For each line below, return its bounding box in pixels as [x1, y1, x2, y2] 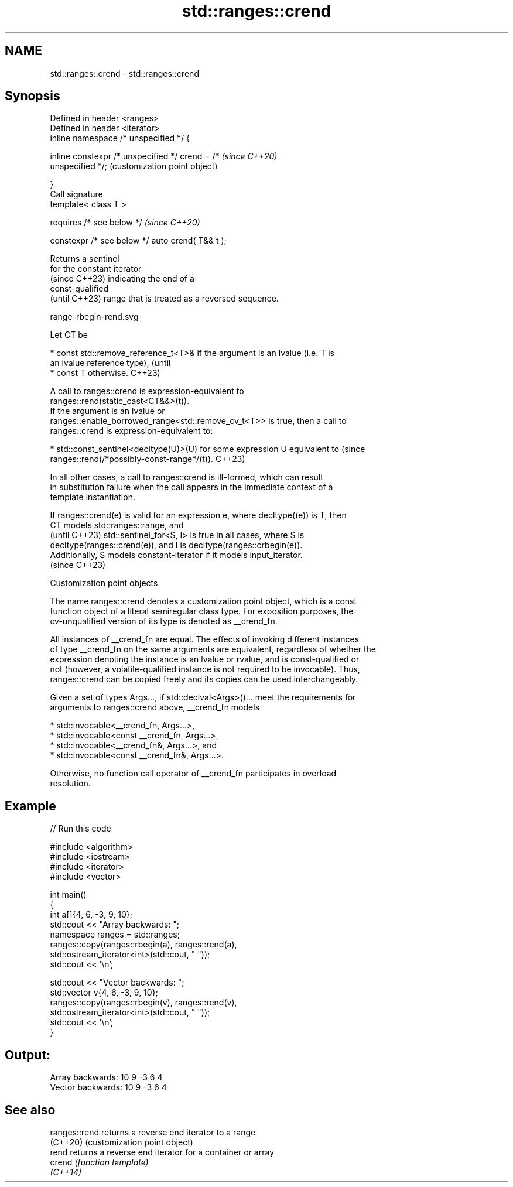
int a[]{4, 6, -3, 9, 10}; [50, 909, 132, 920]
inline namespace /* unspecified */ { [50, 133, 190, 143]
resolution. [50, 778, 91, 789]
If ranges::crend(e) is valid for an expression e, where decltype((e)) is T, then [50, 510, 347, 521]
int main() [50, 890, 87, 900]
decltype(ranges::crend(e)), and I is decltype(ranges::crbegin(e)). [50, 540, 303, 550]
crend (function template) [50, 1157, 149, 1167]
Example [5, 798, 56, 813]
